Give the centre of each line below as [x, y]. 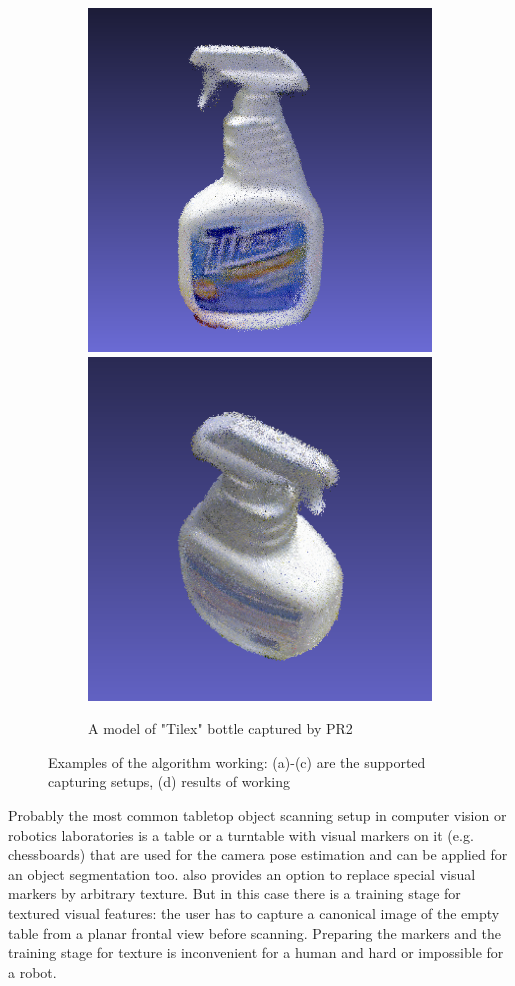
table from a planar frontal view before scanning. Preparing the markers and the [255, 932]
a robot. [32, 971]
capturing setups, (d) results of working [169, 781]
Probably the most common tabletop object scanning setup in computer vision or [257, 814]
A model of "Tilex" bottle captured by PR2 [220, 728]
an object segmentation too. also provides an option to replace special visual [242, 873]
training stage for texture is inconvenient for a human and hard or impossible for [256, 952]
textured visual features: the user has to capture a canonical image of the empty [254, 912]
